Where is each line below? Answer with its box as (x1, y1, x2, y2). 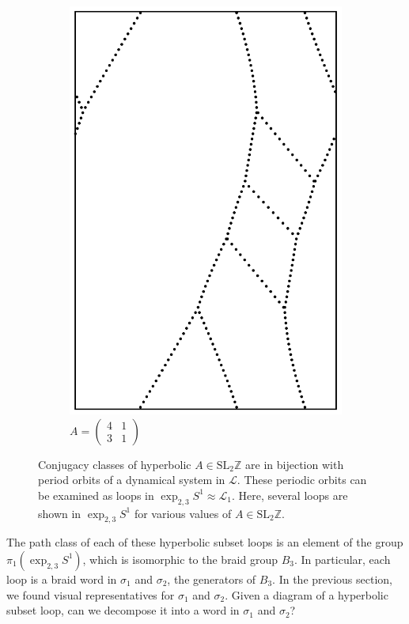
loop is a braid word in (6, 570, 117, 587)
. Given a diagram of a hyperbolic (225, 586, 388, 603)
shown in (38, 505, 81, 521)
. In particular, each (294, 550, 391, 567)
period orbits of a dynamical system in (38, 471, 225, 488)
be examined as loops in (38, 486, 154, 503)
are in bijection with (245, 456, 344, 472)
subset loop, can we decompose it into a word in (6, 602, 240, 618)
